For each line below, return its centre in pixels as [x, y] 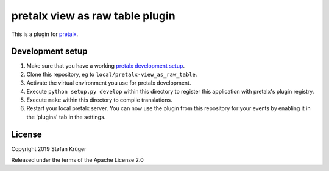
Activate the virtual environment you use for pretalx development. [109, 83]
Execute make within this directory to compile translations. [100, 100]
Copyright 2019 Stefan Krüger [49, 148]
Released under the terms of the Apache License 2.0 [78, 160]
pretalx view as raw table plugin [94, 16]
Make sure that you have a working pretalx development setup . [106, 66]
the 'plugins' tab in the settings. [66, 117]
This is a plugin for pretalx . [45, 34]
